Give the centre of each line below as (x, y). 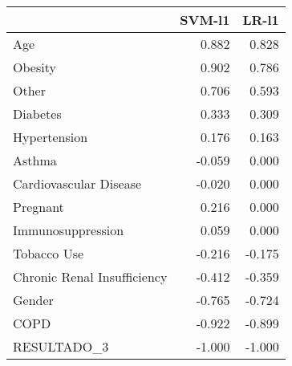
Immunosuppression (69, 230)
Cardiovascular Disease (77, 183)
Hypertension (51, 137)
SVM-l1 (205, 20)
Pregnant (39, 207)
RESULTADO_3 (61, 346)
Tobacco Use (49, 253)
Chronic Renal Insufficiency (90, 277)
